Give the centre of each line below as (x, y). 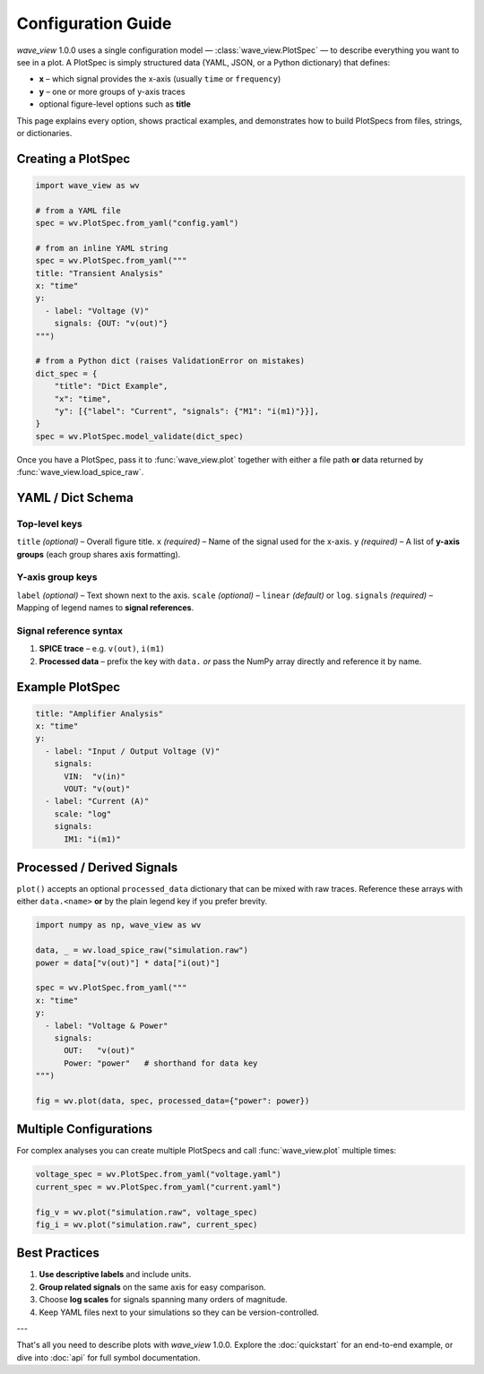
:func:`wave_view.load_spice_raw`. (80, 472)
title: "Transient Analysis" (99, 273)
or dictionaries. (44, 133)
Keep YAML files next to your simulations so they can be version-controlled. (179, 1312)
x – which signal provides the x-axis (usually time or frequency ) (160, 79)
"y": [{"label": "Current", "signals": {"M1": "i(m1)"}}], (187, 411)
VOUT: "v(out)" (97, 789)
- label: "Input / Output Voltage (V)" (133, 751)
